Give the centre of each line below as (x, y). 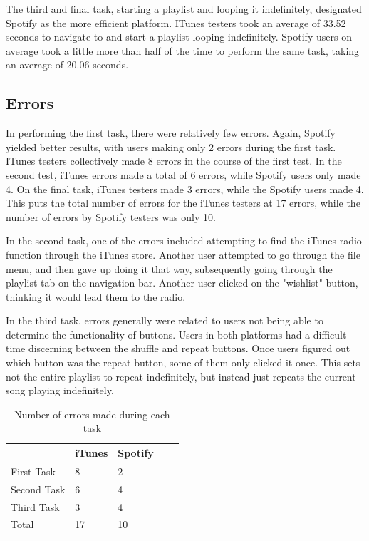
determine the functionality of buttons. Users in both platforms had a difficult (176, 334)
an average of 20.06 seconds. (67, 65)
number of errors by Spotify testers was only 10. (111, 216)
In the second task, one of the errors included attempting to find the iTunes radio (184, 241)
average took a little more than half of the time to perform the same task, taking (183, 50)
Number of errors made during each (92, 414)
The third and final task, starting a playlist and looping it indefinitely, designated (184, 9)
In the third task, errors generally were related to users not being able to (165, 320)
